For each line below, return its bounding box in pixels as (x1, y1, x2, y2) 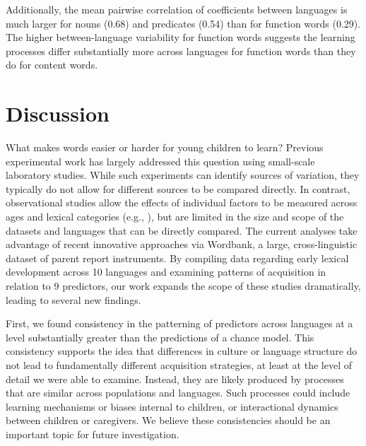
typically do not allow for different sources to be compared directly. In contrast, (6, 181, 350, 196)
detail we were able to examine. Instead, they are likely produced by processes (6, 371, 344, 386)
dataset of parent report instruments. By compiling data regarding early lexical (6, 250, 349, 265)
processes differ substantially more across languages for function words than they (6, 43, 356, 58)
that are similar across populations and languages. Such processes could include (6, 385, 350, 400)
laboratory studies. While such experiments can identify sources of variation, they (6, 168, 360, 182)
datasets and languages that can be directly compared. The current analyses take (6, 223, 358, 237)
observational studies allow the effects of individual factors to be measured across (6, 195, 358, 210)
